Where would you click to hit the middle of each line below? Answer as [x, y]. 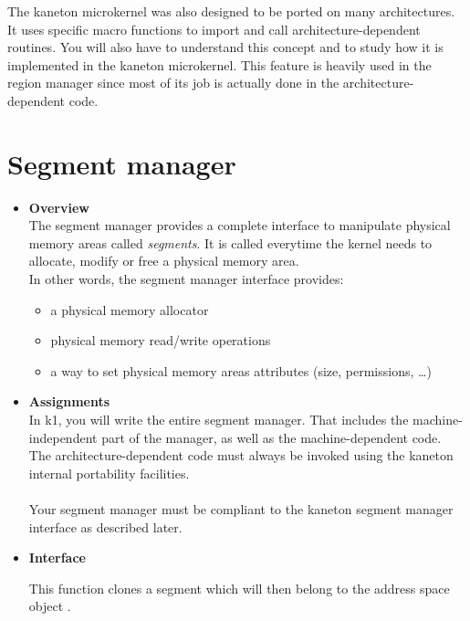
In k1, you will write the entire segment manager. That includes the [219, 420]
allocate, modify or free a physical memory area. [164, 261]
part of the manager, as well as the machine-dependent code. [272, 437]
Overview [59, 207]
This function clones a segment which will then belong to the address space [239, 588]
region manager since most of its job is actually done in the [173, 83]
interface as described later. [105, 526]
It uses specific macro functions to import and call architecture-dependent [214, 29]
